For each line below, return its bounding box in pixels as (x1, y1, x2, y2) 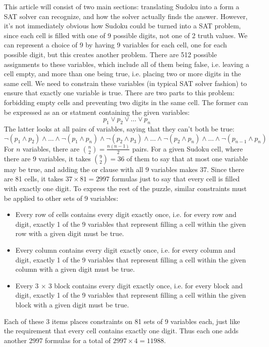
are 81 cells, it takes (4, 173, 63, 184)
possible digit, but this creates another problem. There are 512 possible (4, 49, 217, 59)
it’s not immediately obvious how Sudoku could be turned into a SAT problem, (4, 21, 241, 31)
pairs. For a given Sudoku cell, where (132, 143, 243, 153)
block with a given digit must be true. (15, 299, 129, 309)
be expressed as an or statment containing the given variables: (4, 107, 190, 117)
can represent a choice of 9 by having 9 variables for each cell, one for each (4, 40, 227, 50)
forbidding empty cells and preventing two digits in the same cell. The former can (4, 97, 248, 107)
